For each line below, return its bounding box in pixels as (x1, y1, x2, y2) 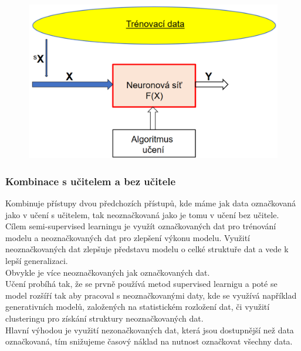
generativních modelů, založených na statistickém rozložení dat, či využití (5, 300, 270, 313)
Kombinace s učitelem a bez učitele (5, 173, 176, 188)
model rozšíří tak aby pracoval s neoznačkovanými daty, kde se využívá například (5, 289, 297, 301)
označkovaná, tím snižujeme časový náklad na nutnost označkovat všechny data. (5, 335, 293, 347)
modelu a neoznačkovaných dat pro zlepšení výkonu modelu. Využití (5, 231, 251, 243)
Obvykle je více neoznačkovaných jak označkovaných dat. (5, 266, 210, 278)
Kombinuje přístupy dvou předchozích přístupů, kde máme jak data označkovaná (5, 197, 296, 209)
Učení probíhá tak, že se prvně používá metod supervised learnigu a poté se (5, 278, 278, 290)
